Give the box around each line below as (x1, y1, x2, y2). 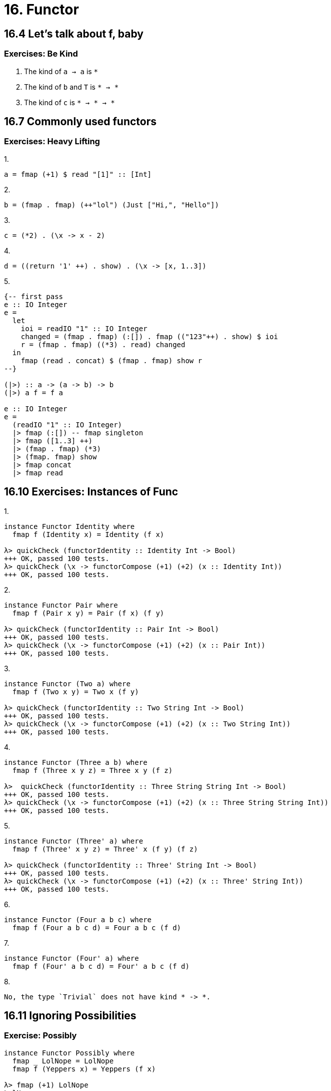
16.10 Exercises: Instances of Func (4, 485, 178, 498)
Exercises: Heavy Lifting (4, 136, 100, 147)
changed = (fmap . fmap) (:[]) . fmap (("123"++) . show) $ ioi (20, 332, 278, 341)
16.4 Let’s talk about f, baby (4, 27, 143, 40)
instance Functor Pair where (4, 601, 118, 609)
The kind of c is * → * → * (24, 98, 115, 107)
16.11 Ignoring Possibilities (4, 1009, 136, 1022)
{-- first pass (4, 292, 63, 301)
